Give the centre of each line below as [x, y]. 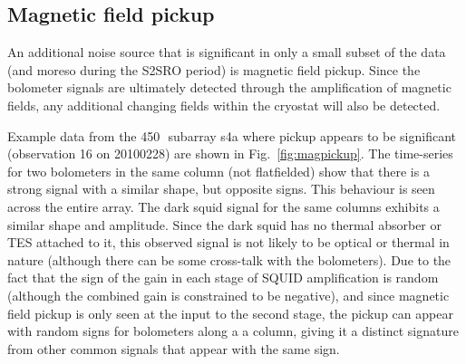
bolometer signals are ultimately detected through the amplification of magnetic [229, 87]
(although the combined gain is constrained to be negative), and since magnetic [228, 295]
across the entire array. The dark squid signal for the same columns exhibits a [223, 206]
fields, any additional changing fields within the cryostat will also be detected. [224, 105]
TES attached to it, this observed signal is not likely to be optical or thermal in [228, 242]
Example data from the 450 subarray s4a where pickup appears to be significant [232, 135]
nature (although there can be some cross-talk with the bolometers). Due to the [229, 259]
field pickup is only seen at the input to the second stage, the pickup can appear [230, 313]
